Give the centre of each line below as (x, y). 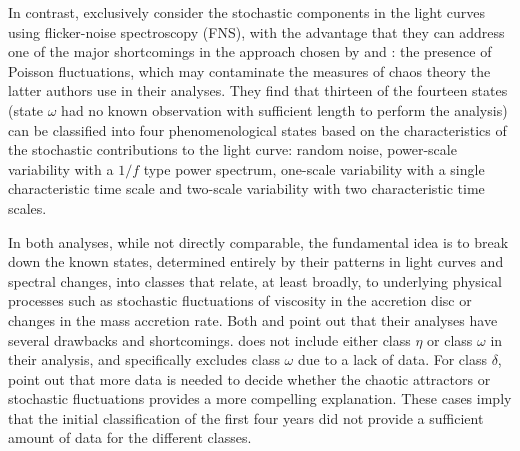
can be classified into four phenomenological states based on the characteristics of (257, 129)
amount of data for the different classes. (130, 437)
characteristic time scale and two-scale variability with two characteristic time (246, 188)
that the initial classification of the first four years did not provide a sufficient (246, 417)
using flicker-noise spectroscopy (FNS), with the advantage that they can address (256, 31)
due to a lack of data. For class (392, 359)
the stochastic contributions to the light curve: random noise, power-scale (232, 149)
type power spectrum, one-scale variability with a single (314, 168)
